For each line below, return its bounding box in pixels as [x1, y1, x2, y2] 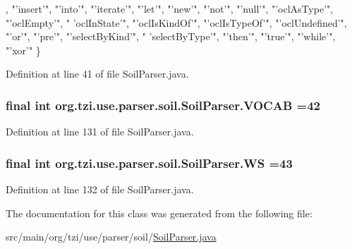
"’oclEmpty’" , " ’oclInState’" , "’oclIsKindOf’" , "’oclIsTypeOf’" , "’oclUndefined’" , [6, 15, 347, 30]
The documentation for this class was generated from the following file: [6, 205, 312, 220]
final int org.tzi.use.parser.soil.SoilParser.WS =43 [6, 154, 293, 171]
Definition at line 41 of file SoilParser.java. [6, 66, 189, 81]
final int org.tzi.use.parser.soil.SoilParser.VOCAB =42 [6, 96, 321, 114]
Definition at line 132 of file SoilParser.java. [6, 182, 194, 196]
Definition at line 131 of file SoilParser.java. [6, 124, 194, 139]
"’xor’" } [6, 42, 41, 57]
